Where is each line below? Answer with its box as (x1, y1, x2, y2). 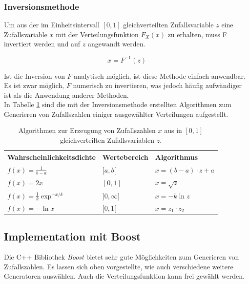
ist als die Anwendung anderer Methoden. (4, 89, 129, 100)
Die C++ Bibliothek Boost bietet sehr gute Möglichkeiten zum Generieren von (4, 251, 239, 262)
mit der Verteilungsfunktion (56, 29, 139, 39)
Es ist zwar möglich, (4, 80, 64, 90)
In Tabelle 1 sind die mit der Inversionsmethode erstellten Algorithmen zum (4, 99, 231, 109)
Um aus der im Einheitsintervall (4, 20, 100, 30)
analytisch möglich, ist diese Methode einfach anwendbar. (74, 70, 246, 81)
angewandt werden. (87, 39, 145, 49)
